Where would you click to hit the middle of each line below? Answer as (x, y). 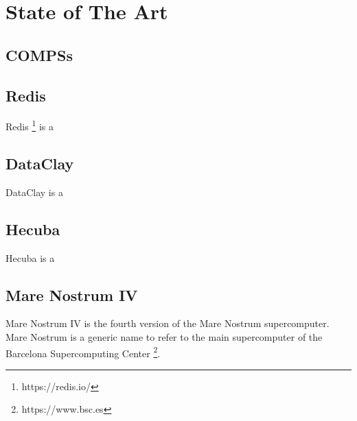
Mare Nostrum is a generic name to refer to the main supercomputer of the (164, 337)
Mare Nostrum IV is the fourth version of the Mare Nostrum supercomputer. (168, 323)
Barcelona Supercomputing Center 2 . (83, 352)
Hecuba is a (30, 257)
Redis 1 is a (30, 125)
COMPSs (39, 55)
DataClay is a (34, 192)
